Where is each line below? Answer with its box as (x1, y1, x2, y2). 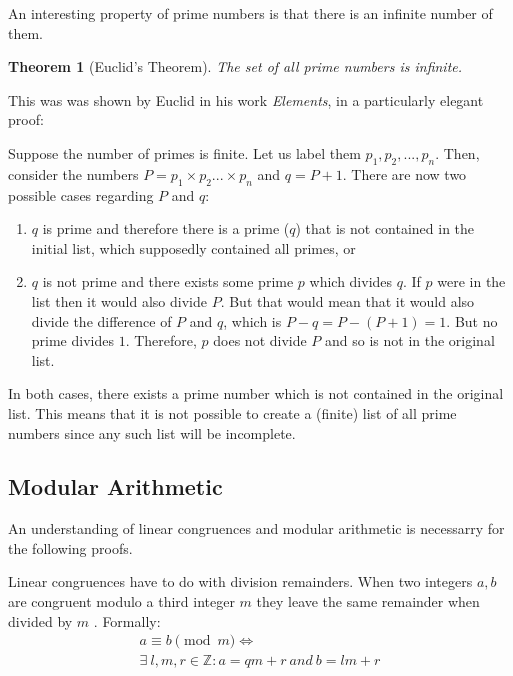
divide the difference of (31, 310, 172, 331)
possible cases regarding (8, 184, 154, 205)
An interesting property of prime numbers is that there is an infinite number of (8, 3, 493, 23)
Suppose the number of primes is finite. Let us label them (8, 142, 361, 163)
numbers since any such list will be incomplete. (8, 422, 296, 443)
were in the (437, 271, 506, 292)
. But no (446, 310, 498, 331)
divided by (8, 610, 73, 631)
